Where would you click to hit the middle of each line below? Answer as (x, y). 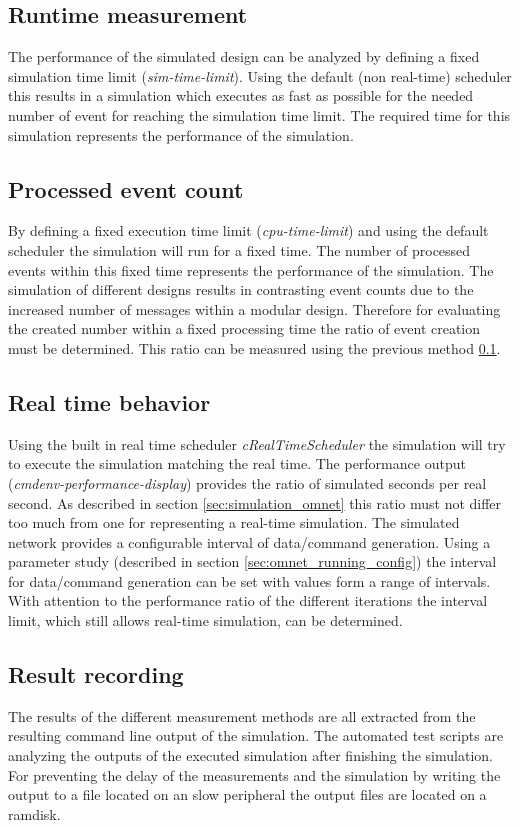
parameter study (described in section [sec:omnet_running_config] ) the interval (252, 561)
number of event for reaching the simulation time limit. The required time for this (259, 114)
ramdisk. (34, 813)
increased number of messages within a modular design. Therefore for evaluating (254, 308)
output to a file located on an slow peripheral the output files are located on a (247, 794)
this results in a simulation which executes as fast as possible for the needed (241, 95)
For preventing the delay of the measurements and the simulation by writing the (254, 774)
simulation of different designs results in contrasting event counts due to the (241, 289)
